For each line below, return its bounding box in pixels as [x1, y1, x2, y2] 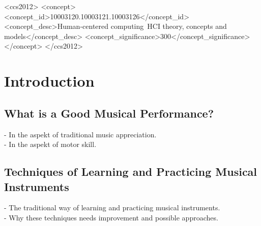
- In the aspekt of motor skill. [4, 139, 97, 149]
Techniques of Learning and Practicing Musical [4, 164, 257, 179]
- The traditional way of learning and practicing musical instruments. [4, 202, 220, 213]
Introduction [4, 70, 95, 91]
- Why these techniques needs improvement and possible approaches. [4, 212, 218, 222]
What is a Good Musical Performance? [4, 105, 214, 121]
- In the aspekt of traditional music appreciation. [4, 129, 157, 139]
